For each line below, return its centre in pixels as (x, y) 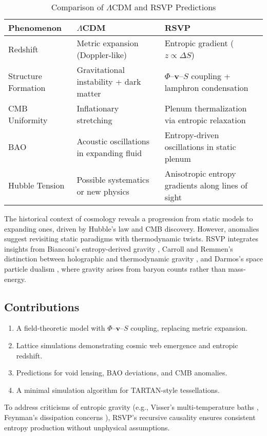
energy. (15, 279)
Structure (25, 75)
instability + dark (109, 81)
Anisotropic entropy (200, 173)
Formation (27, 87)
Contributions (42, 306)
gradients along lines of (206, 185)
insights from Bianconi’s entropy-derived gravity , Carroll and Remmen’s (119, 248)
